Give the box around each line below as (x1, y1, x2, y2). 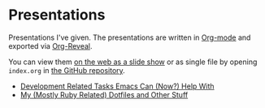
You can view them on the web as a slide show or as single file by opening (8, 57, 258, 67)
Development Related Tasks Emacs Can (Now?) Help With (20, 81, 215, 91)
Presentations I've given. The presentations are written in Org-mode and (8, 32, 251, 42)
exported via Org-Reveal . (8, 41, 93, 50)
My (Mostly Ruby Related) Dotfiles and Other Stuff (20, 89, 189, 99)
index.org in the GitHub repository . (8, 65, 126, 75)
